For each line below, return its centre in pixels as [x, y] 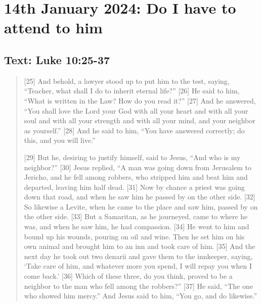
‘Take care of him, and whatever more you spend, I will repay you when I [138, 266]
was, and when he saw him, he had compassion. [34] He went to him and [137, 226]
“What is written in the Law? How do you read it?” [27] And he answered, [140, 100]
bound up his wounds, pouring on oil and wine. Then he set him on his [134, 236]
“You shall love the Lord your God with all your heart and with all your [136, 110]
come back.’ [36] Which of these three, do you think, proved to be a [128, 276]
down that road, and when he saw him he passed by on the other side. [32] [140, 197]
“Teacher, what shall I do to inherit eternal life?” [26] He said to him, [132, 91]
